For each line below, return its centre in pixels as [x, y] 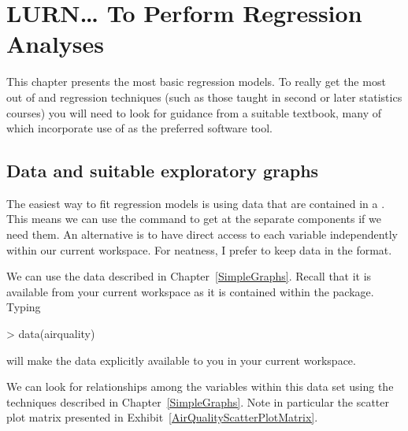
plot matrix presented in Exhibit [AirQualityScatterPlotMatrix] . [162, 417]
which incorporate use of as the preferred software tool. [140, 128]
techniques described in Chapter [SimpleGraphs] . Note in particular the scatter [198, 401]
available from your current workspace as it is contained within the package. [190, 291]
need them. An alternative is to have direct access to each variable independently [202, 234]
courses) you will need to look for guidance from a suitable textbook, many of [194, 112]
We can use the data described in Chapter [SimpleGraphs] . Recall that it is [189, 276]
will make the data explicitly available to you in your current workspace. [181, 360]
